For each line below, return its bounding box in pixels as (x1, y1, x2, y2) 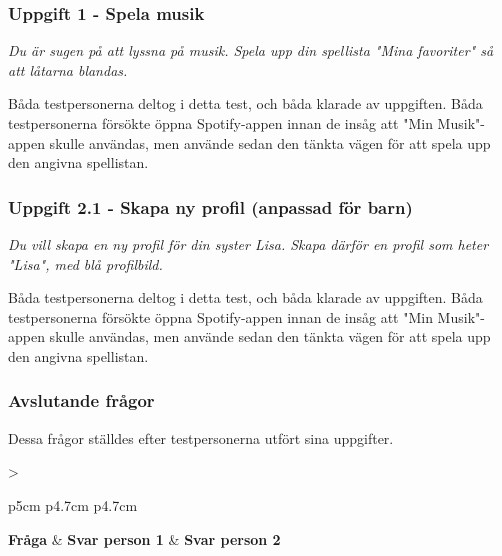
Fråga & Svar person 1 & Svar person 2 (8, 528, 281, 549)
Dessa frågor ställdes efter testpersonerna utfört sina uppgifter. (8, 427, 394, 448)
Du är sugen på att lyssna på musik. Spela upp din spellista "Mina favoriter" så (8, 40, 494, 61)
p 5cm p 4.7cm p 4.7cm (8, 494, 138, 515)
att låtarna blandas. (8, 59, 128, 80)
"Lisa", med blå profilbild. (8, 253, 163, 274)
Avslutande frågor (8, 388, 155, 413)
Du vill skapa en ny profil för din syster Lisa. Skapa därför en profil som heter (8, 234, 489, 254)
